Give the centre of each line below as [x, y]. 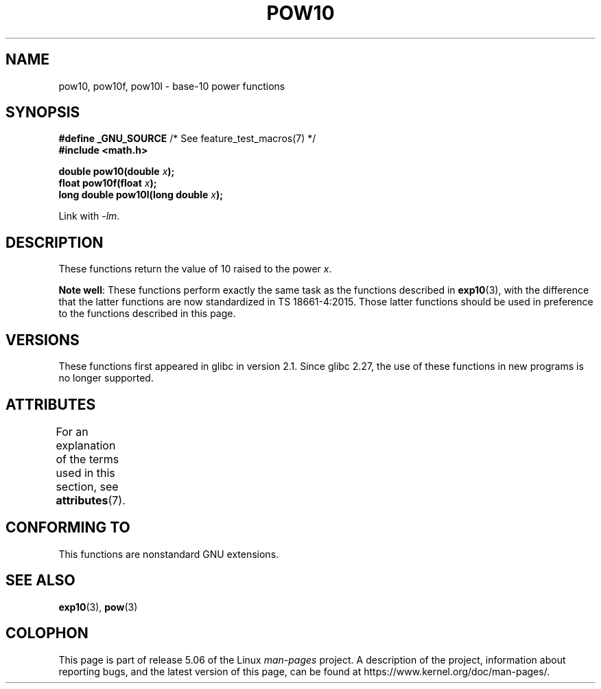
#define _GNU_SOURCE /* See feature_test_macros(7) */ [187, 139]
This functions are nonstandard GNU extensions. [169, 554]
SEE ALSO [40, 581]
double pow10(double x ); [117, 172]
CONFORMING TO [68, 528]
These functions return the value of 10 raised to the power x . [195, 269]
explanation [86, 445]
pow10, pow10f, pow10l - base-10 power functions [172, 86]
